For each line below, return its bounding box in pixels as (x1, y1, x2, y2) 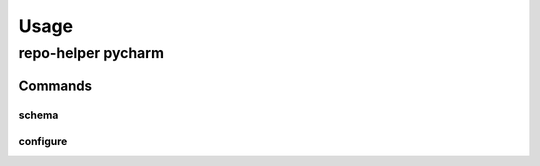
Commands (18, 77, 93, 94)
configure (18, 135, 68, 149)
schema (18, 108, 59, 122)
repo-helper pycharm (18, 44, 165, 62)
